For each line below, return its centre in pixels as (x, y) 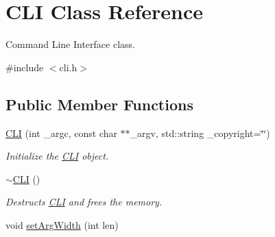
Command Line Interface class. (70, 44)
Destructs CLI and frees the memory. (84, 202)
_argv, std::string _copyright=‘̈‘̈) (200, 133)
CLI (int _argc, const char (61, 133)
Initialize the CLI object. (57, 156)
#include (25, 67)
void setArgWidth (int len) (62, 224)
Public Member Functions (99, 104)
